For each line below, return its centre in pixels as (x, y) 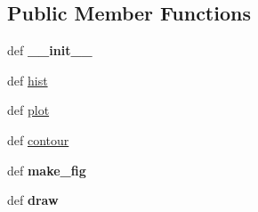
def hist (28, 80)
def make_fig (47, 170)
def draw (33, 200)
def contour (38, 139)
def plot (28, 110)
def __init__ (50, 50)
